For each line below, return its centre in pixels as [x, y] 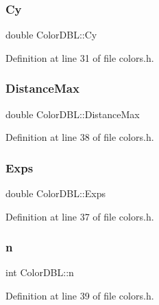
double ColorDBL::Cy [51, 35]
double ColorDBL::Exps [56, 193]
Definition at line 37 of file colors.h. [80, 216]
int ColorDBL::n [40, 272]
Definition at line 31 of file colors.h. [80, 57]
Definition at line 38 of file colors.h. [80, 137]
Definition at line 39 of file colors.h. [80, 296]
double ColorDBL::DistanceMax [73, 114]
